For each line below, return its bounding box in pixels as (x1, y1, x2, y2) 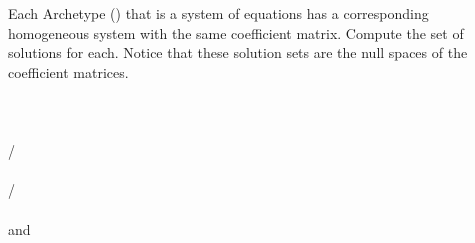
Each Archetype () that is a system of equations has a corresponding (8, 3, 429, 23)
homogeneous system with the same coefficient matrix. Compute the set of (8, 22, 464, 43)
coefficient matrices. (8, 61, 129, 82)
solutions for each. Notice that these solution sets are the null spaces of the (8, 42, 468, 63)
